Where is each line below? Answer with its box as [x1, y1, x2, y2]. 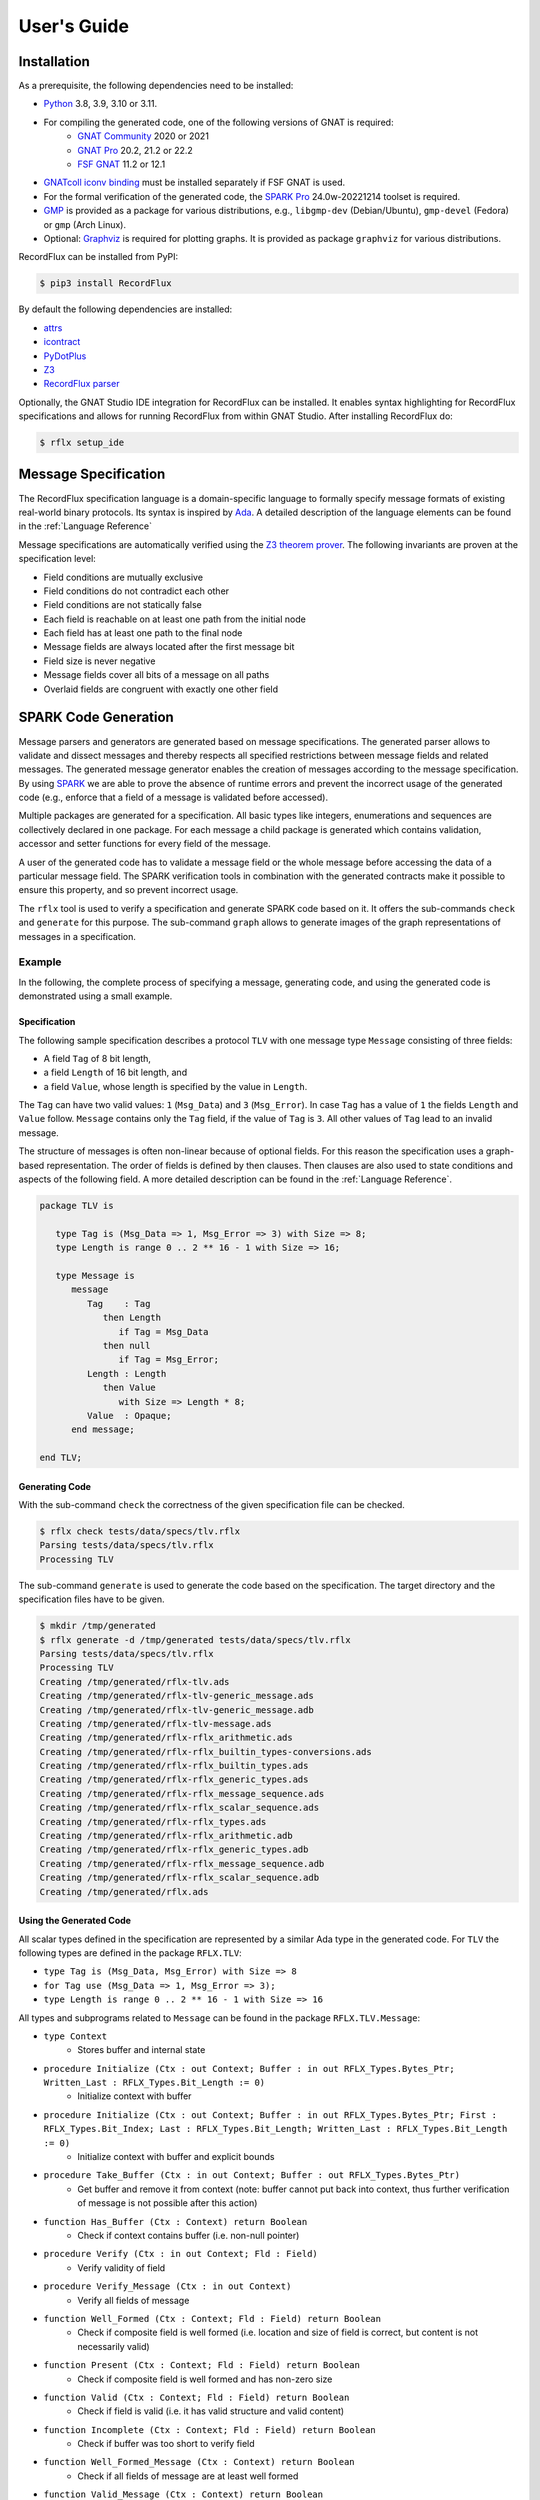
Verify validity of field [77, 2261, 166, 2274]
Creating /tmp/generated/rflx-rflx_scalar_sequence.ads [39, 1802, 320, 1814]
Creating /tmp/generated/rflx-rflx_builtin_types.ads [39, 1760, 309, 1772]
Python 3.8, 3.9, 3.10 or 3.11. [43, 98, 158, 110]
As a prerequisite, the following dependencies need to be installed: [18, 80, 294, 92]
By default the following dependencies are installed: [18, 303, 233, 315]
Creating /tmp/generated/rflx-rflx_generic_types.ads [39, 1774, 309, 1785]
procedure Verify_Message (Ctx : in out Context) [43, 2281, 292, 2292]
